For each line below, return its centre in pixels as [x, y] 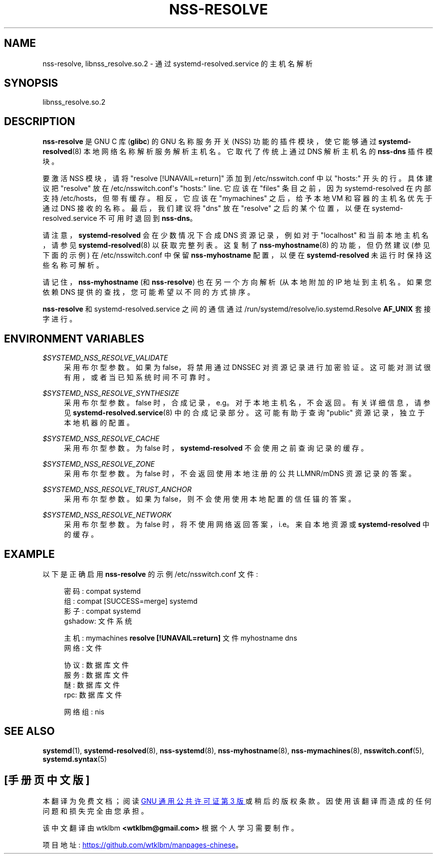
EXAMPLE [29, 554]
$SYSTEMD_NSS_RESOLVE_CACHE [101, 439]
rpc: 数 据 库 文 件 [93, 694]
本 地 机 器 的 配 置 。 [99, 423]
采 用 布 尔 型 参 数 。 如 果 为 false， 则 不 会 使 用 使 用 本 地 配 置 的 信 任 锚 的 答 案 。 [210, 499]
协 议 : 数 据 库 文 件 [96, 665]
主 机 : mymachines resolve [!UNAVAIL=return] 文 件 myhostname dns [181, 638]
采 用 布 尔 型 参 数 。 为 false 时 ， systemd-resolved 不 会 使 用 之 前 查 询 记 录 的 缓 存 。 [216, 448]
